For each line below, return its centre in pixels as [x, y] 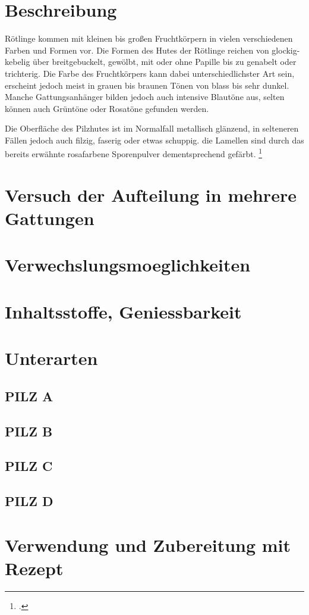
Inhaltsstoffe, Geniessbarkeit [123, 311]
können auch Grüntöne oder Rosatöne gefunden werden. [107, 108]
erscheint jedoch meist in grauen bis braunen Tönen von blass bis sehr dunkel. [147, 85]
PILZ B [29, 431]
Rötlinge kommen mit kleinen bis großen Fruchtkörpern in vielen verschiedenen [149, 38]
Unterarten [51, 358]
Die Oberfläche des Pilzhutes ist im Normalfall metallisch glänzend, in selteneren [152, 128]
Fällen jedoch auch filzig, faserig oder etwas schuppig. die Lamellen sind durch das [154, 140]
